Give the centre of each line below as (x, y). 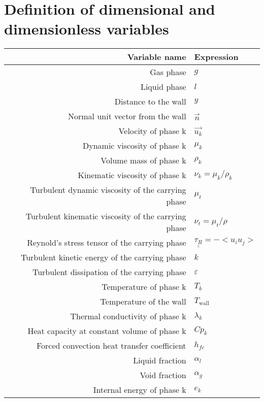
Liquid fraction (160, 360)
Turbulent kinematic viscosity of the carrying (106, 216)
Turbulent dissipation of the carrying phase (109, 272)
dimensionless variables (87, 29)
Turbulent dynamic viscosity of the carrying (108, 190)
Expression (216, 57)
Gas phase (168, 72)
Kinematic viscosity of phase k (132, 175)
